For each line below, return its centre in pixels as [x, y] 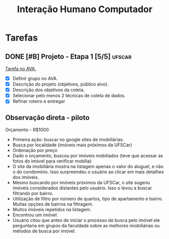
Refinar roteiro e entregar [39, 101]
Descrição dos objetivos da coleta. [48, 90]
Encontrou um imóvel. [35, 215]
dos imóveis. [26, 177]
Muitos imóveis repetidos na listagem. [52, 210]
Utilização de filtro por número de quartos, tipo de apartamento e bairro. [88, 199]
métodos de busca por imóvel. [44, 231]
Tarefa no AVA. [21, 69]
